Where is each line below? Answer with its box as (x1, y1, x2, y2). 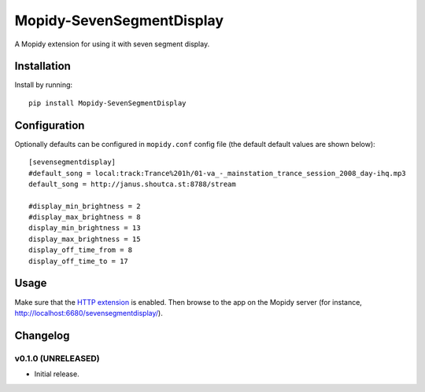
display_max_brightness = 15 (28, 234, 141, 244)
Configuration (14, 119, 85, 132)
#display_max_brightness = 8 (28, 213, 141, 222)
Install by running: (14, 80, 73, 90)
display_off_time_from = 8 (28, 246, 133, 255)
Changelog (14, 328, 70, 342)
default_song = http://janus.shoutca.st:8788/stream (28, 179, 236, 189)
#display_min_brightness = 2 (28, 201, 141, 211)
